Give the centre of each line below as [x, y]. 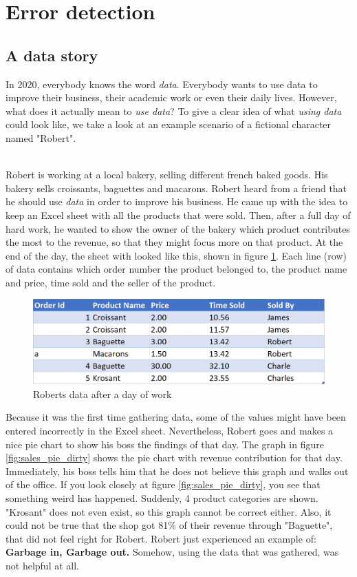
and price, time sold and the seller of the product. [111, 282]
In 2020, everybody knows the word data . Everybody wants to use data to [162, 84]
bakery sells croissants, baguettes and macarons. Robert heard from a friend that [176, 188]
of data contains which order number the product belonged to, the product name [176, 269]
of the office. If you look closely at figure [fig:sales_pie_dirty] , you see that [163, 484]
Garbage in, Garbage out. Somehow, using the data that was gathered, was [172, 552]
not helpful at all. [42, 565]
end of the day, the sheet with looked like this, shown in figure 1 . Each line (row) [176, 255]
